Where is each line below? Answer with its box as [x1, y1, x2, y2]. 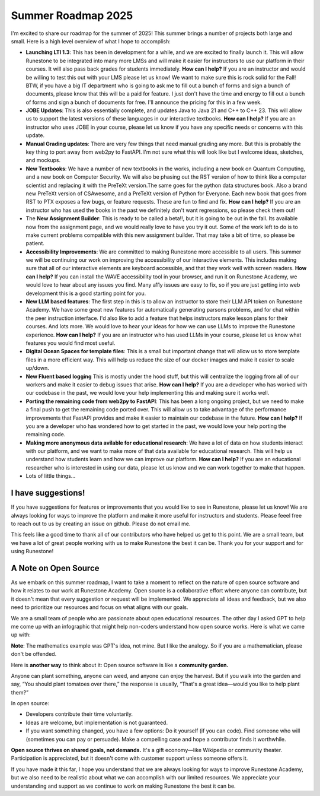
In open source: [11, 700, 50, 707]
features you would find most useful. [25, 340, 116, 347]
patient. [25, 240, 44, 247]
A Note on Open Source [11, 563, 100, 573]
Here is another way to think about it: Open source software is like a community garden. [11, 661, 229, 668]
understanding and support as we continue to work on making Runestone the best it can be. [11, 782, 236, 789]
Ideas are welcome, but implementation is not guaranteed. [25, 719, 168, 726]
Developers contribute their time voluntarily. [25, 711, 133, 718]
